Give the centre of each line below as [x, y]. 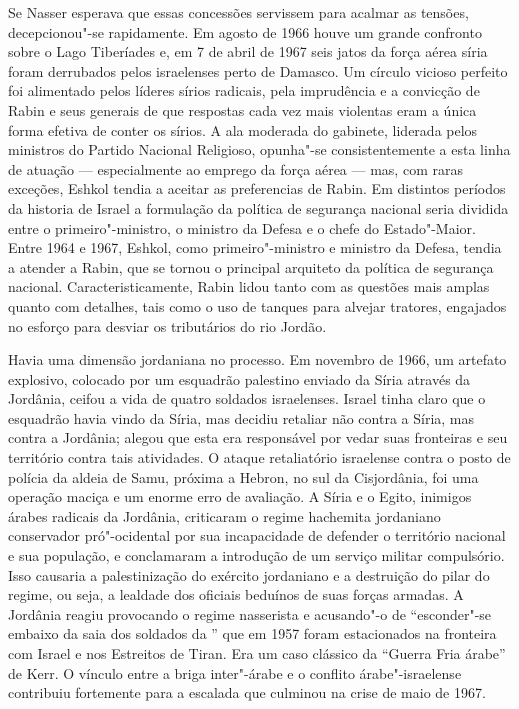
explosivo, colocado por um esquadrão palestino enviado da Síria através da [239, 378]
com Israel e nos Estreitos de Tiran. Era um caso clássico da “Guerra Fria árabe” [257, 653]
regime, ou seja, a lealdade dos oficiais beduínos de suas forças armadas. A [236, 594]
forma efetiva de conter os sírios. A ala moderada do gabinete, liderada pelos [243, 129]
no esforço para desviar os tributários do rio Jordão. [167, 325]
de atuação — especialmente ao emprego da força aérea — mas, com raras [235, 168]
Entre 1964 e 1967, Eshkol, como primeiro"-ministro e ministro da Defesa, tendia [255, 247]
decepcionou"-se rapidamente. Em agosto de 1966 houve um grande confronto [245, 31]
